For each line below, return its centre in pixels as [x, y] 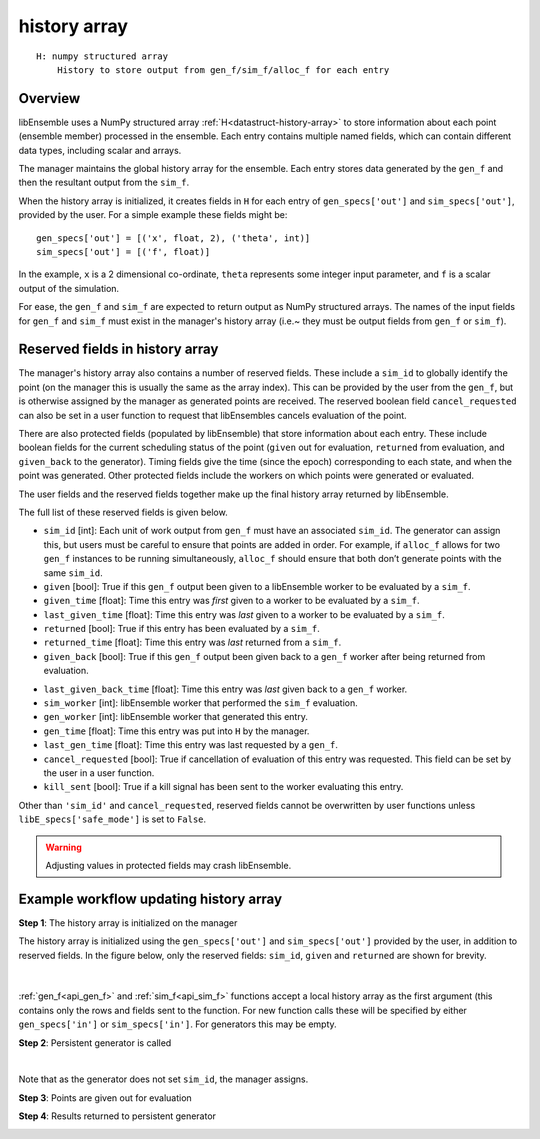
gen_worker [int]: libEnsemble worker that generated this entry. [176, 717]
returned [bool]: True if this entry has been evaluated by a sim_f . [181, 629]
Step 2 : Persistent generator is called [95, 1042]
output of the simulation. [69, 288]
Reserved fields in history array [118, 349]
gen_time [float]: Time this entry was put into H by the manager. [176, 731]
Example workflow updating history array [150, 898]
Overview [49, 98]
